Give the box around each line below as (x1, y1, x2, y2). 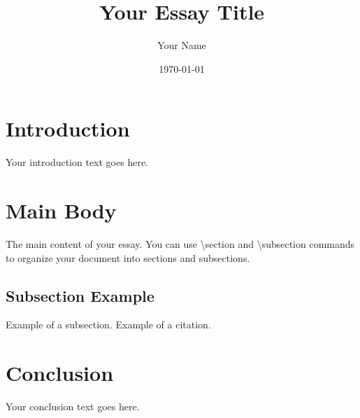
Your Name (157, 38, 206, 53)
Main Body (6, 196, 117, 225)
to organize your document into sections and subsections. (6, 250, 250, 265)
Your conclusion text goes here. (6, 399, 140, 414)
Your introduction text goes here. (6, 155, 148, 169)
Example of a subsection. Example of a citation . (6, 317, 211, 332)
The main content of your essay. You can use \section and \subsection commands (6, 236, 355, 251)
